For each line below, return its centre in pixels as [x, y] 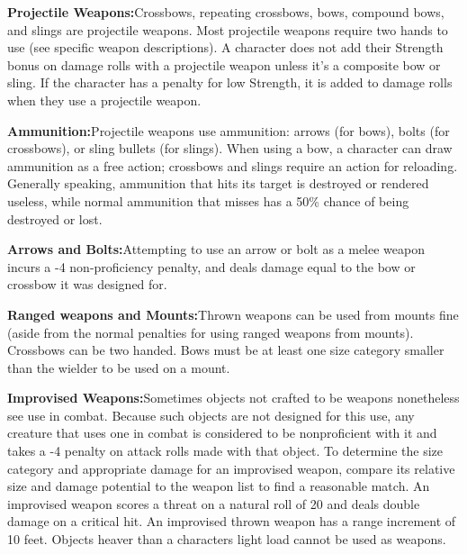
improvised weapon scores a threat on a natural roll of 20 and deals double [214, 503]
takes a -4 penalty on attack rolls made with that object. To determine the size [225, 451]
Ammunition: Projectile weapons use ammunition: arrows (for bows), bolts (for [229, 130]
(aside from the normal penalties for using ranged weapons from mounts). [211, 332]
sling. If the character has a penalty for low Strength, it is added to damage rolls [230, 82]
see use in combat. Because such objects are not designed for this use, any [211, 415]
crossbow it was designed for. [87, 284]
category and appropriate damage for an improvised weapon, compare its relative [231, 468]
